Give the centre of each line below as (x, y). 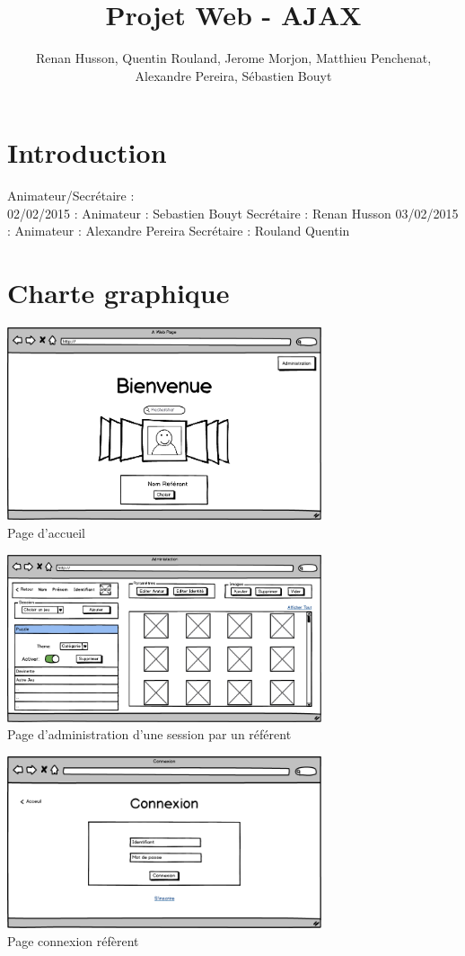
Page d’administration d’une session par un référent (149, 734)
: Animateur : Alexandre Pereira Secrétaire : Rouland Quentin (179, 231)
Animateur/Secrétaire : (71, 196)
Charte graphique (118, 293)
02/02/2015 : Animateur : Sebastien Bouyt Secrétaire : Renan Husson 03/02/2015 (233, 213)
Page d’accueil (46, 533)
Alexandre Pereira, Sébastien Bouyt (233, 75)
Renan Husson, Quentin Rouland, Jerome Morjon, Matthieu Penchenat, (233, 58)
